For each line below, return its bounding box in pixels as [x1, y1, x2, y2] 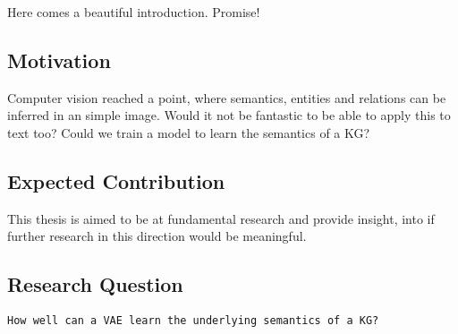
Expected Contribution [7, 167, 225, 194]
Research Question [7, 270, 183, 298]
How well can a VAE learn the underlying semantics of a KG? [7, 314, 379, 328]
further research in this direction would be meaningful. [7, 227, 307, 245]
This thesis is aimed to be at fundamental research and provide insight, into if [7, 209, 435, 227]
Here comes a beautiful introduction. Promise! [7, 3, 260, 21]
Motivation [7, 46, 111, 73]
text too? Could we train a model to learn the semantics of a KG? [7, 123, 370, 141]
